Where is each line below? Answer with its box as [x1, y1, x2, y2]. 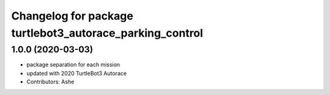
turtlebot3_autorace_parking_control [11, 26, 204, 40]
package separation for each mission [26, 61, 120, 68]
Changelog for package [11, 9, 134, 23]
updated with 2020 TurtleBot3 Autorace [26, 69, 127, 77]
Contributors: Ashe [26, 78, 75, 85]
